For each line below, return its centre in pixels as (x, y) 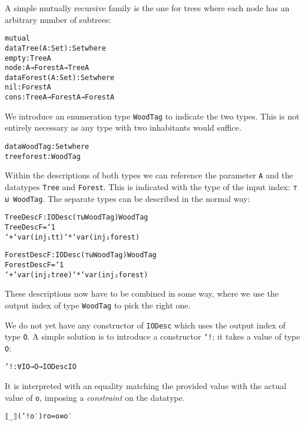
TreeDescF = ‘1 (30, 227)
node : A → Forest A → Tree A (47, 68)
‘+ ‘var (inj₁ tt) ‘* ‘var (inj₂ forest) (72, 237)
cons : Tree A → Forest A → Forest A (60, 97)
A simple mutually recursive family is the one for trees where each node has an (147, 8)
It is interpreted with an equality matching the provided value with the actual (146, 386)
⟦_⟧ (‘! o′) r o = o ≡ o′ (39, 416)
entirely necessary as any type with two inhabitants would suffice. (123, 127)
